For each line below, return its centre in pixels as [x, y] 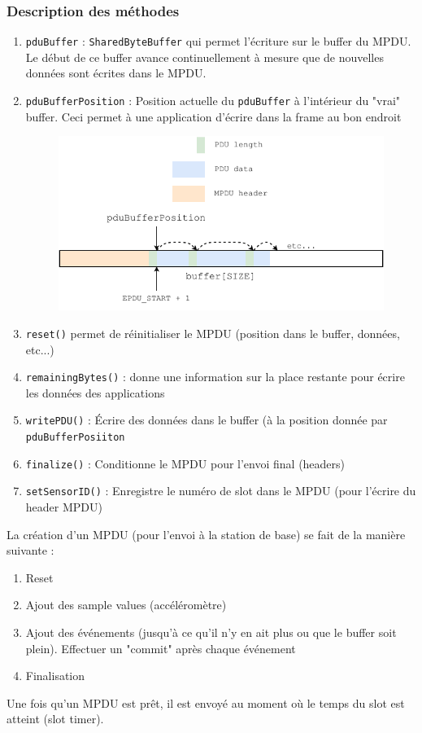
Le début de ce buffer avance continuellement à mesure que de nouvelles [204, 57]
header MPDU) [64, 507]
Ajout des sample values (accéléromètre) [126, 605]
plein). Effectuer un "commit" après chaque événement [161, 648]
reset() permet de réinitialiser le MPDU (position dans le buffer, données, [213, 333]
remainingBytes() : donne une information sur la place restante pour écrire [215, 377]
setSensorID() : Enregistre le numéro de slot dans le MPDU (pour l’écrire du [221, 491]
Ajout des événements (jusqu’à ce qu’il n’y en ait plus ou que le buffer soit [211, 632]
